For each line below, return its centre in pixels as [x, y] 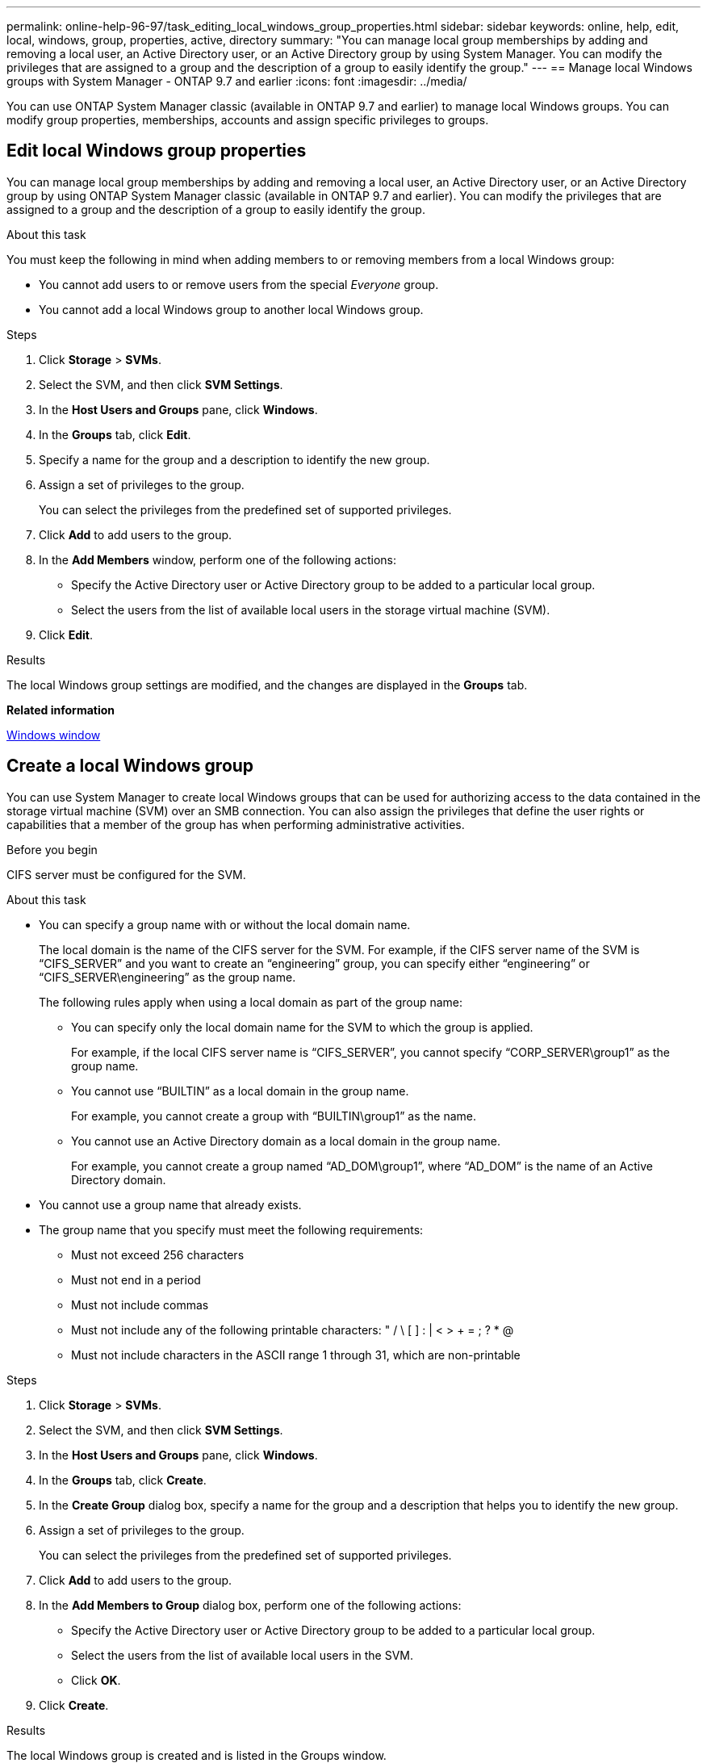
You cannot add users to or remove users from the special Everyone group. [239, 284]
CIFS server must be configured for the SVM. [126, 874]
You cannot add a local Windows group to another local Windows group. [231, 309]
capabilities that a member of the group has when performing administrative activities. [236, 824]
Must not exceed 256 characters [158, 1254]
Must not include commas [140, 1304]
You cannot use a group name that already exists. [170, 1204]
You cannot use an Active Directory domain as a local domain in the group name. [286, 1141]
